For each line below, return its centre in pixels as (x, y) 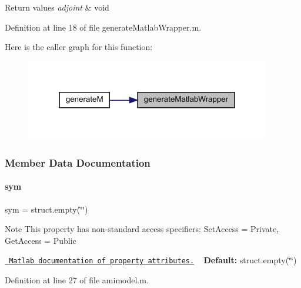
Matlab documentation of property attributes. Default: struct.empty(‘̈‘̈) (153, 260)
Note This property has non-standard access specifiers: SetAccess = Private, (142, 229)
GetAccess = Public (41, 240)
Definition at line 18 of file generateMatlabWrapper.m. (103, 27)
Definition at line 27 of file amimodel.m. (77, 280)
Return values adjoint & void (57, 7)
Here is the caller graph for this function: (79, 47)
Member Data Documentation (78, 162)
